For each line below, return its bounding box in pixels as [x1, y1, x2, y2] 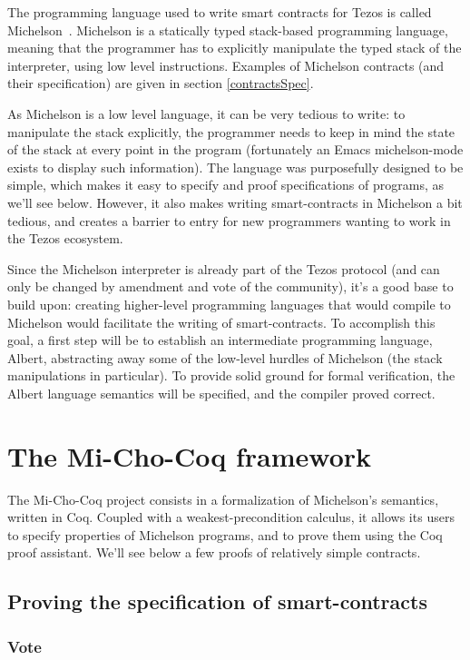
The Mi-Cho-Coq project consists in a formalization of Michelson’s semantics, [7, 489, 439, 508]
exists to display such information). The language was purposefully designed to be [7, 157, 464, 176]
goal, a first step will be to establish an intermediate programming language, [7, 330, 433, 350]
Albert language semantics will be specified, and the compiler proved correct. [7, 383, 436, 402]
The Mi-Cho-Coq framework [7, 437, 372, 474]
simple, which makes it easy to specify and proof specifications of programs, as [7, 175, 444, 194]
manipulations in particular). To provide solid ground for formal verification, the [7, 366, 455, 385]
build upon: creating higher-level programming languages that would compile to [7, 294, 451, 313]
